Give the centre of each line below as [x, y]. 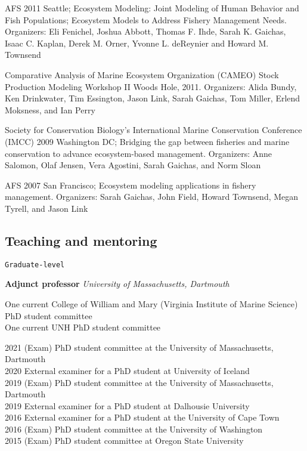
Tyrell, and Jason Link [46, 208]
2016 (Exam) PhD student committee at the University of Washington [134, 429]
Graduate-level [35, 265]
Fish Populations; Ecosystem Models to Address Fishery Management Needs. [146, 19]
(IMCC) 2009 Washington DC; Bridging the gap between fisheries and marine [147, 141]
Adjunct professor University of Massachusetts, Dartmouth [117, 284]
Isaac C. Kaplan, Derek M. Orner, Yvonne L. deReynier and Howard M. [137, 43]
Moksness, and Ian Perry [50, 109]
